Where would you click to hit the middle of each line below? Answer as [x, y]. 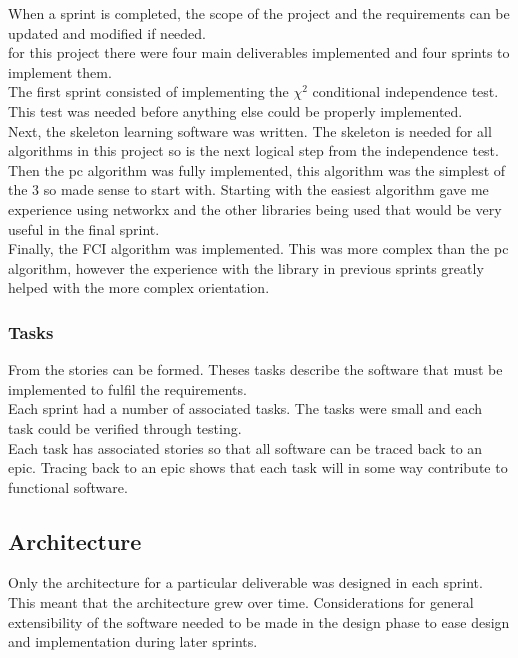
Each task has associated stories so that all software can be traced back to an [245, 447]
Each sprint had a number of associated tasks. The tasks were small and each [245, 408]
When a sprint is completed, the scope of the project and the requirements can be [259, 13]
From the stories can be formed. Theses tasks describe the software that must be [255, 369]
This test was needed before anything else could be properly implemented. [235, 110]
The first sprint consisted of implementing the [148, 91]
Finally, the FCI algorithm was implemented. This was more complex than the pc [258, 248]
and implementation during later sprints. [133, 641]
